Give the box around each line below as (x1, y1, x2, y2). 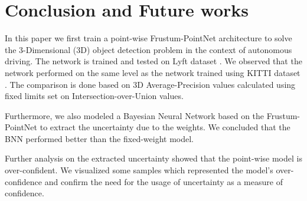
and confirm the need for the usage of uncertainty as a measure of (44, 175, 283, 187)
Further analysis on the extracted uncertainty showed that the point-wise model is (5, 152, 302, 164)
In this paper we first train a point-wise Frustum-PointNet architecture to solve (5, 32, 292, 44)
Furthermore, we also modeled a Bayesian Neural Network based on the (5, 109, 264, 121)
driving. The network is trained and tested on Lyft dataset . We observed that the (5, 55, 302, 67)
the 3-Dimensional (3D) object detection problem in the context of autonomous (5, 43, 292, 55)
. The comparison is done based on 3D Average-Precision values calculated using (5, 78, 296, 90)
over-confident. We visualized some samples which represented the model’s (5, 164, 273, 176)
